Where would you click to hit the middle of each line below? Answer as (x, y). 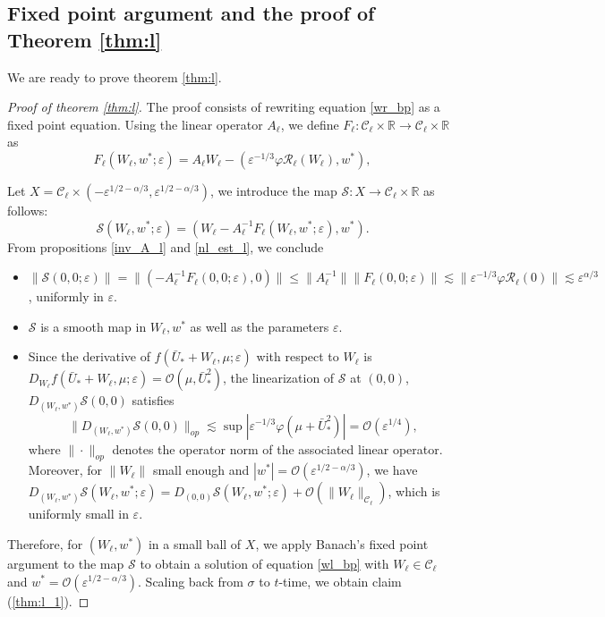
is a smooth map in (94, 326)
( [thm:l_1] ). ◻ (48, 600)
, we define (310, 124)
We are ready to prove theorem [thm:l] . (115, 76)
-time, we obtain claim (340, 581)
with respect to (298, 356)
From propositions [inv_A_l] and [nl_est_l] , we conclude (166, 246)
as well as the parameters (260, 326)
